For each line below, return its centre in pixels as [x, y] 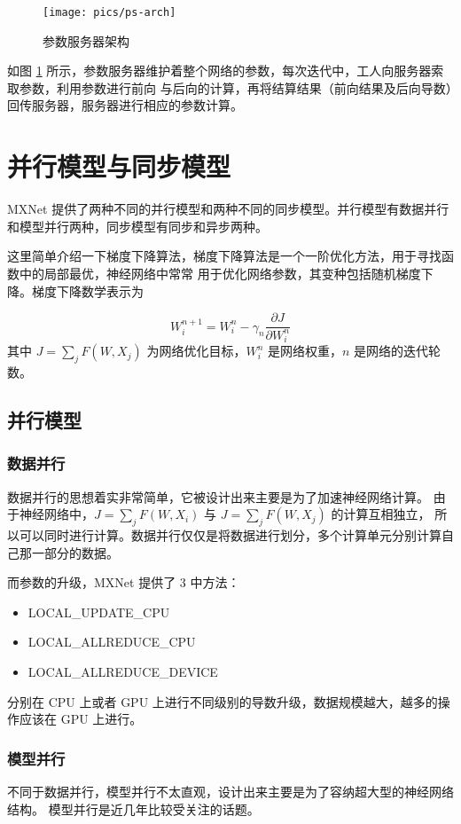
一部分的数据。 [75, 552]
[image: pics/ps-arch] [109, 12]
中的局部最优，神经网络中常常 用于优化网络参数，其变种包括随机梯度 [220, 273]
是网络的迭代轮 [398, 351]
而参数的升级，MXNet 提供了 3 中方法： [124, 582]
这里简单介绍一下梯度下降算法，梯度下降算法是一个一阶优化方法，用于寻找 [224, 256]
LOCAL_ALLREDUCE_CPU [112, 642]
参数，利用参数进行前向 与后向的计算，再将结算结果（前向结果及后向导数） [235, 87]
